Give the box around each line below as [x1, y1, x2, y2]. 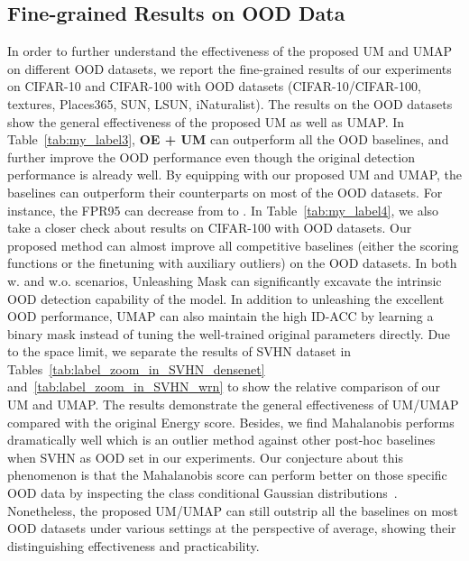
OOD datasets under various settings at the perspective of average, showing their [7, 519, 456, 538]
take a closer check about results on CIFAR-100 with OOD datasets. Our [7, 218, 412, 237]
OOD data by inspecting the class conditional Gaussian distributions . [7, 483, 398, 502]
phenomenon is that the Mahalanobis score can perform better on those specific [7, 465, 447, 484]
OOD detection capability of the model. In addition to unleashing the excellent [7, 289, 445, 308]
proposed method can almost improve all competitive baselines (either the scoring [7, 235, 459, 254]
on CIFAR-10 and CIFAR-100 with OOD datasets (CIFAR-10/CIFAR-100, [7, 77, 421, 96]
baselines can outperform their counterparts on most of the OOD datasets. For [7, 182, 443, 201]
